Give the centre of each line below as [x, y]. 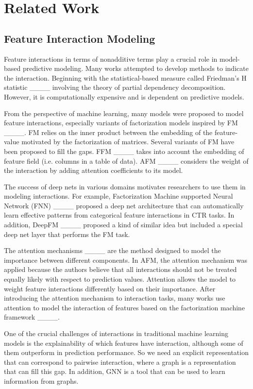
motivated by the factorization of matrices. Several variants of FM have [128, 142]
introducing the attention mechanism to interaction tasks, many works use [115, 298]
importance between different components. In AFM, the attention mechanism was [126, 260]
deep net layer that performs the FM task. [67, 234]
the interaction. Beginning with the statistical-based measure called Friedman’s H [125, 77]
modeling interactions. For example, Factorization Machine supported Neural [118, 196]
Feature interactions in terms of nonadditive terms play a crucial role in [111, 59]
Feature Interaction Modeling [80, 38]
